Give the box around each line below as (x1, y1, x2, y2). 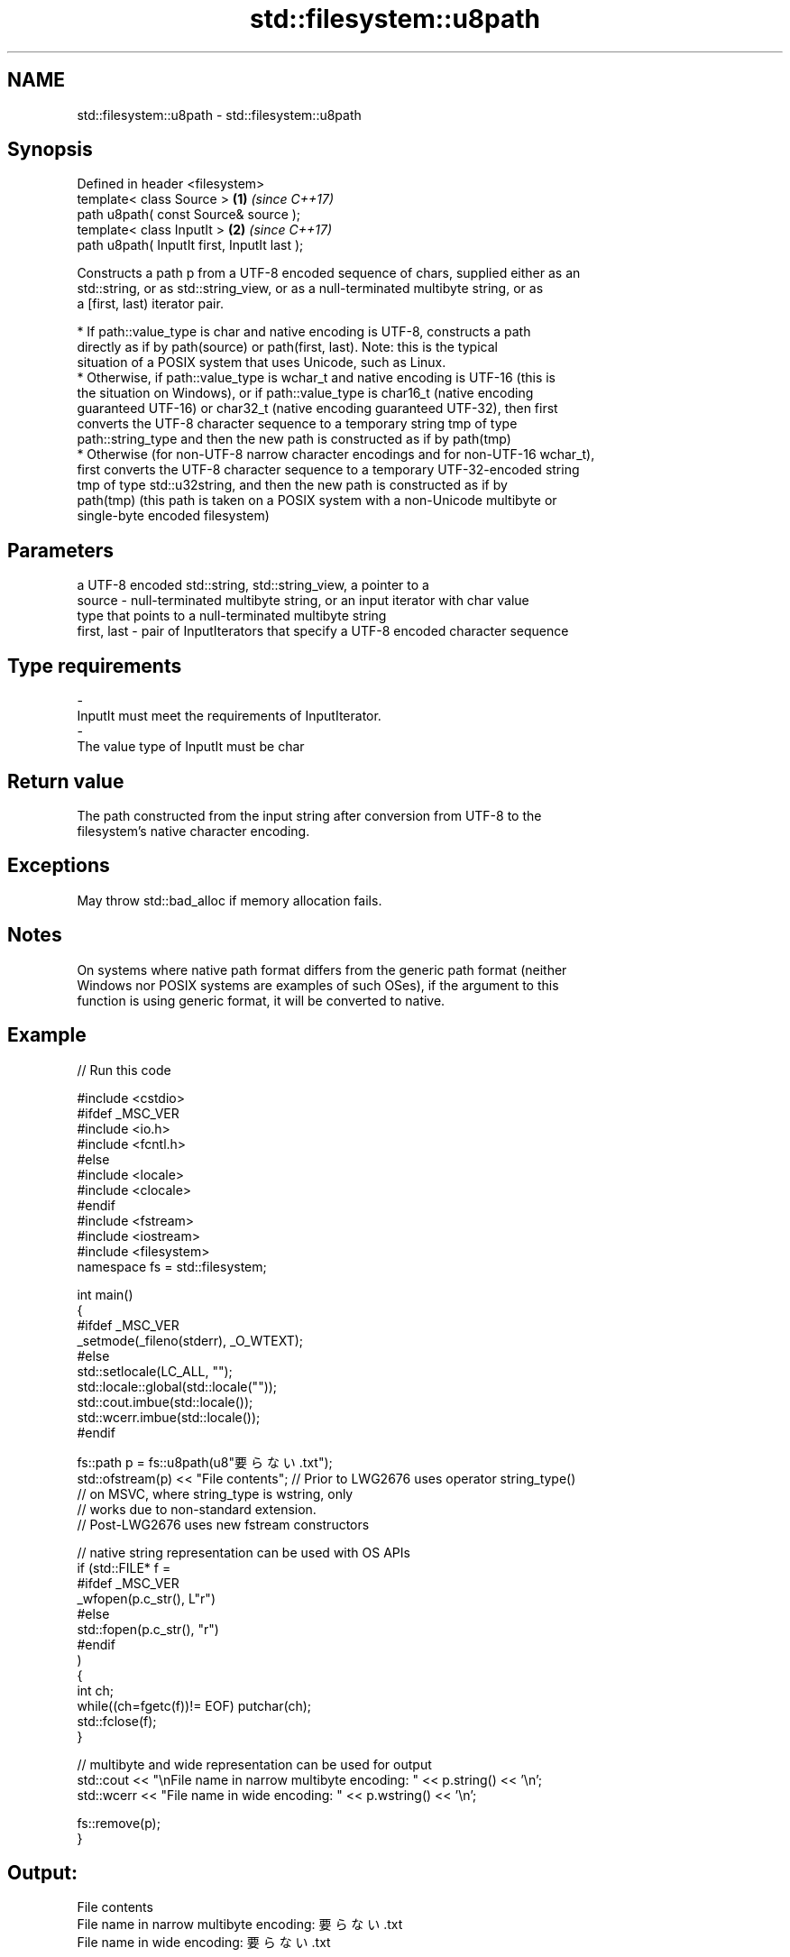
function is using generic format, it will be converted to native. (77, 992, 446, 1008)
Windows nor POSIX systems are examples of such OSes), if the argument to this (77, 977, 559, 993)
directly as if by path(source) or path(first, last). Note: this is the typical (77, 339, 498, 355)
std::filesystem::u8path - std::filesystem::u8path (77, 106, 362, 123)
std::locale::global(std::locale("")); (77, 1378, 278, 1394)
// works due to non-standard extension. (77, 1501, 317, 1517)
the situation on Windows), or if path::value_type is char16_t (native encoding (77, 385, 534, 401)
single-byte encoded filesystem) (77, 508, 270, 524)
